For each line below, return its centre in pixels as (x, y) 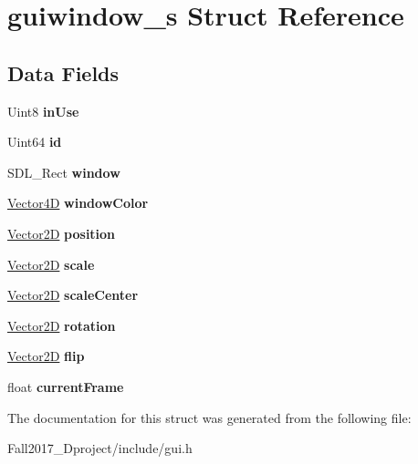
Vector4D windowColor (78, 203)
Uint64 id (35, 142)
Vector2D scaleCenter (73, 295)
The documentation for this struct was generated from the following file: (209, 417)
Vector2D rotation (62, 325)
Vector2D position (62, 233)
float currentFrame (66, 386)
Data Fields (63, 72)
